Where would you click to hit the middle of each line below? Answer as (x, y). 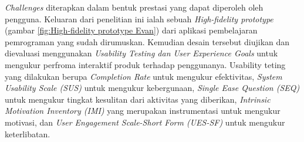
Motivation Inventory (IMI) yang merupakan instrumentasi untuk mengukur (143, 111)
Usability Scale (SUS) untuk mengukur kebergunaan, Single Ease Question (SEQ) (152, 88)
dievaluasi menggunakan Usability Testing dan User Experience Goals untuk (141, 53)
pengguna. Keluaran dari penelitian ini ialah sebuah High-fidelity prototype (139, 18)
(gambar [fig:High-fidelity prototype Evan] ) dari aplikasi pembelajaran (131, 30)
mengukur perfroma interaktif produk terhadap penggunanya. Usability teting (145, 64)
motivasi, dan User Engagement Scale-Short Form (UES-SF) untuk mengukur (145, 122)
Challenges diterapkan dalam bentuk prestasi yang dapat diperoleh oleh (134, 7)
